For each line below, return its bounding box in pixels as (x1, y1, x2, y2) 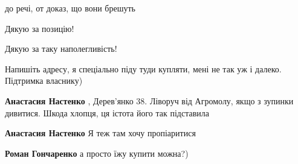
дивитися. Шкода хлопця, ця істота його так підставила (5, 106, 209, 119)
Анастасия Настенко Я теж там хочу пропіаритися (5, 127, 196, 139)
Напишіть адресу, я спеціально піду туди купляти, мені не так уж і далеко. (5, 62, 282, 75)
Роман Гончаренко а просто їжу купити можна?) (5, 147, 189, 159)
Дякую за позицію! (5, 22, 74, 34)
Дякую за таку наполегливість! (5, 42, 117, 55)
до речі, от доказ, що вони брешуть (5, 2, 135, 14)
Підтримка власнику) (5, 74, 83, 87)
